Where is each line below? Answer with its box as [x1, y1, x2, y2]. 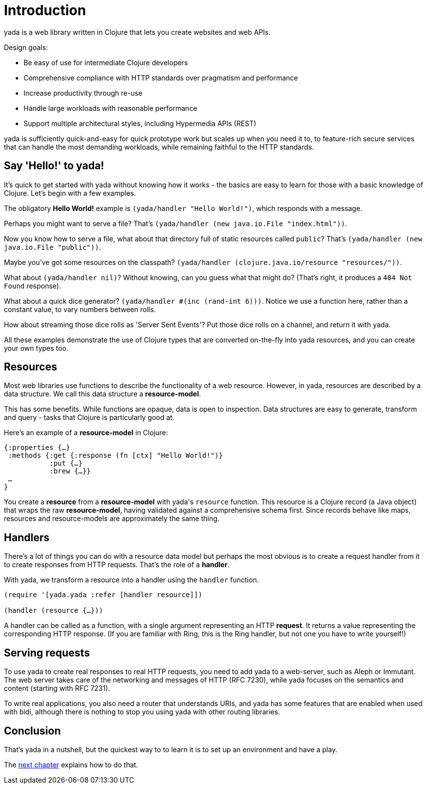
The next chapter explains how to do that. [4, 760, 138, 769]
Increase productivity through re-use [24, 88, 143, 97]
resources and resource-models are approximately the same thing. [4, 514, 220, 523]
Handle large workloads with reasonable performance [24, 104, 198, 112]
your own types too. [4, 343, 69, 352]
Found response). [4, 281, 61, 290]
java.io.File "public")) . [4, 242, 101, 251]
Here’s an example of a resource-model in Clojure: [4, 428, 168, 437]
